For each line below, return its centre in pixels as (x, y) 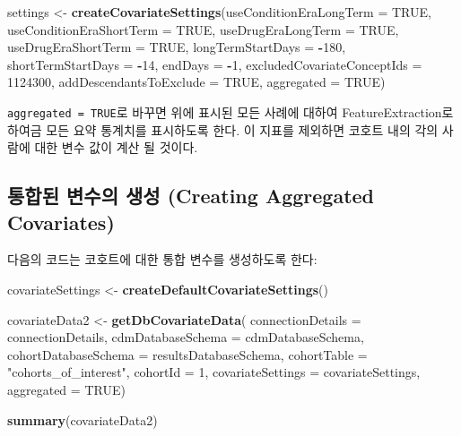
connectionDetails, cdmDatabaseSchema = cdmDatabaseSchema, (186, 337)
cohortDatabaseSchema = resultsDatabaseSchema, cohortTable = (187, 354)
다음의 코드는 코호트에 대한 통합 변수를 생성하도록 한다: (162, 259)
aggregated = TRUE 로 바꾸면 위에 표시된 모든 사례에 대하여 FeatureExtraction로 (230, 111)
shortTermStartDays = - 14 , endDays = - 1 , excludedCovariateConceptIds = (215, 64)
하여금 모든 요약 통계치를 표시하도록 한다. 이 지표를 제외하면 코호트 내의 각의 (223, 129)
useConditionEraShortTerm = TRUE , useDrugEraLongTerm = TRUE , (203, 29)
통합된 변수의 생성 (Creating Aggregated (191, 196)
